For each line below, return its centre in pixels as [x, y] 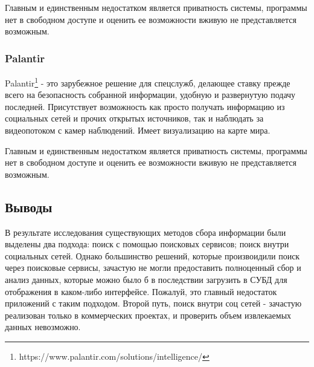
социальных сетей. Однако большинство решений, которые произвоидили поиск [152, 255]
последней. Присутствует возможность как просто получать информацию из [145, 106]
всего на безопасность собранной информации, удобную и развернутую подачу [150, 95]
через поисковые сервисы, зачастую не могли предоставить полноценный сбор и [153, 268]
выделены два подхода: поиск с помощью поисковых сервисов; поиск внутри [147, 244]
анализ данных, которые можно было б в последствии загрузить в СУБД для [146, 279]
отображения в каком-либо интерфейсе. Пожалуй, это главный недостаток [141, 291]
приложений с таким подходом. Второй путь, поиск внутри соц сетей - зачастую [153, 303]
